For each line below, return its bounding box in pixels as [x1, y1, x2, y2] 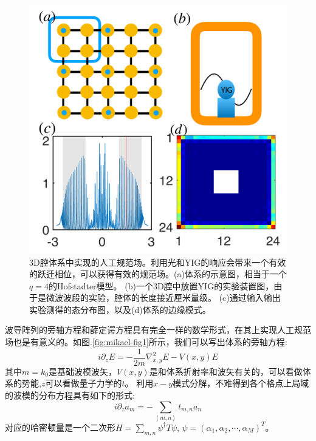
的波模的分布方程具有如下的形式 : [5, 388, 135, 401]
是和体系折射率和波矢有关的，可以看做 [149, 365, 303, 377]
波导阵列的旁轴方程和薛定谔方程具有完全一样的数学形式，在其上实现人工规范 [5, 323, 311, 336]
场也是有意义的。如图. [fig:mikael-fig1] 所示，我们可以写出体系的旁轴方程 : [5, 335, 287, 348]
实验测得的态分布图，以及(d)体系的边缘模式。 [29, 303, 211, 315]
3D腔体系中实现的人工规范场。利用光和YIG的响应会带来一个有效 [29, 255, 286, 268]
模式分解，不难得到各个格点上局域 [173, 377, 309, 389]
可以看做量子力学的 [45, 377, 122, 389]
